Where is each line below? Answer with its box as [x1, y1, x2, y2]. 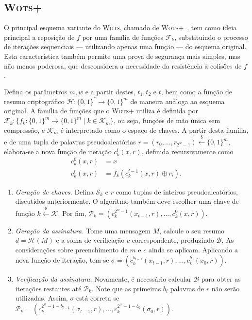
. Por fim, [58, 208, 86, 218]
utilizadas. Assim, [15, 293, 68, 303]
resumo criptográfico [4, 96, 65, 106]
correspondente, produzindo [132, 235, 215, 245]
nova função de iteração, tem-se [15, 255, 109, 265]
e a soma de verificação [56, 235, 125, 245]
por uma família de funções [82, 32, 163, 42]
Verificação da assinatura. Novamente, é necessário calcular [15, 274, 192, 284]
